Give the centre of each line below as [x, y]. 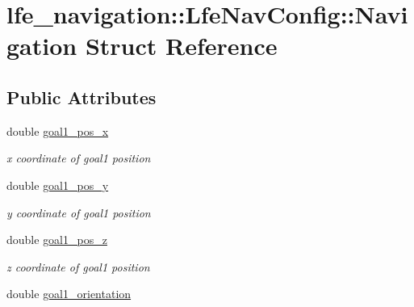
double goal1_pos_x [58, 130]
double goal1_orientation [69, 294]
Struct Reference [181, 46]
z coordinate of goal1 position [78, 266]
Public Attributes [82, 97]
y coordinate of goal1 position [79, 212]
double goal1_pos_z [57, 240]
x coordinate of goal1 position [79, 158]
